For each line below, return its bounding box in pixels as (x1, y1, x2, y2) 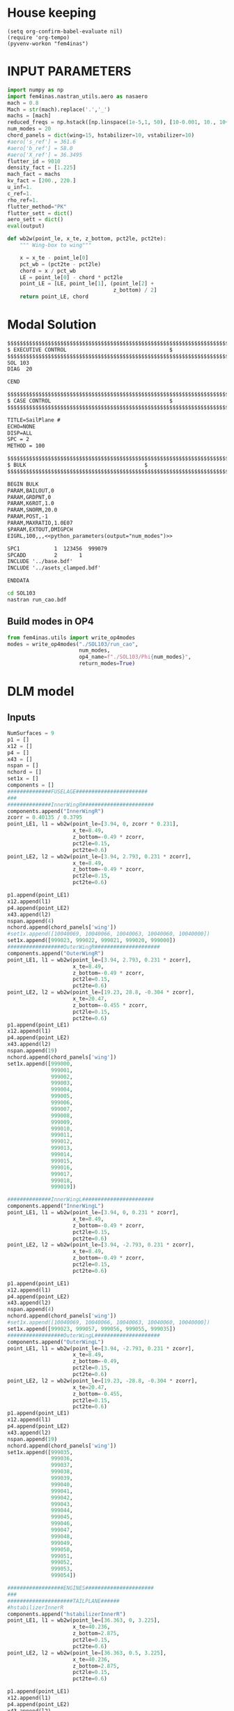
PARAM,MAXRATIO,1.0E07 (7, 520, 73, 527)
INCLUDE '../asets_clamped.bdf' (7, 565, 101, 571)
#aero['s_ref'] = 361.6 (7, 138, 77, 145)
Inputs (7, 711, 36, 723)
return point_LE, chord (19, 293, 89, 301)
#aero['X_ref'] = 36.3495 (7, 151, 82, 158)
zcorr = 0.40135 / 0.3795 (7, 814, 82, 821)
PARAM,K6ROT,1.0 (7, 500, 54, 507)
